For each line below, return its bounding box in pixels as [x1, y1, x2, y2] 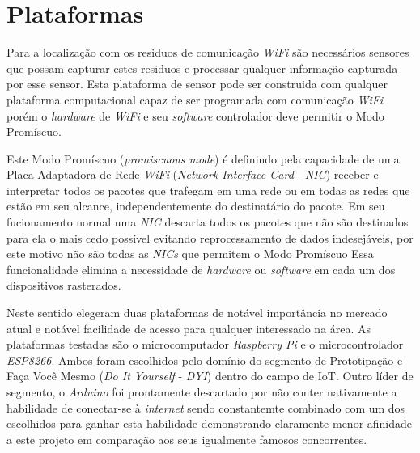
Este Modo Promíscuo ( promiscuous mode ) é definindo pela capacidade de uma [6, 150, 400, 167]
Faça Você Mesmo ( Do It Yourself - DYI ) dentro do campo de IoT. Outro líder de [6, 367, 414, 384]
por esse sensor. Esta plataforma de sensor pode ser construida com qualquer [6, 75, 388, 92]
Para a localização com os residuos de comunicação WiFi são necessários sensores [6, 44, 409, 61]
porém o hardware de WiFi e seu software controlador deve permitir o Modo [6, 107, 384, 124]
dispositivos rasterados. [6, 277, 121, 294]
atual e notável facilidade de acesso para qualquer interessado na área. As [6, 320, 371, 337]
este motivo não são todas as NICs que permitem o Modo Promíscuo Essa [6, 245, 374, 262]
